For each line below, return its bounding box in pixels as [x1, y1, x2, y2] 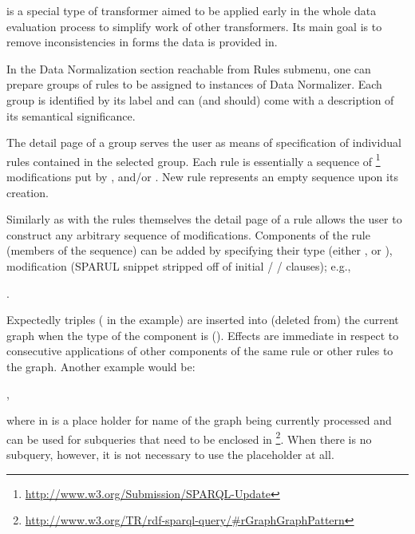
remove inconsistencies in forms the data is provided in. [6, 34, 278, 50]
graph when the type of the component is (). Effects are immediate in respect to [6, 326, 399, 343]
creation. [6, 184, 49, 200]
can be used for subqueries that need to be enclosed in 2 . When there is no [6, 428, 372, 447]
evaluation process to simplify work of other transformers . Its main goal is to [6, 18, 382, 34]
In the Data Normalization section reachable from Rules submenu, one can [6, 60, 371, 77]
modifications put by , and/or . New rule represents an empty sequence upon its [6, 168, 398, 184]
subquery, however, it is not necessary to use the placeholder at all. [6, 445, 334, 462]
